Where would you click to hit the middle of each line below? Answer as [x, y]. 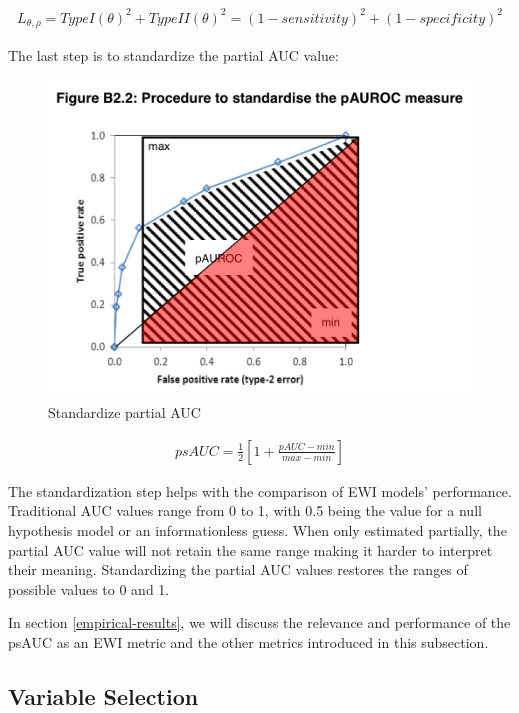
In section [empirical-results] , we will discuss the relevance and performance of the [259, 622]
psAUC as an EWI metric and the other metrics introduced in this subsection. [248, 642]
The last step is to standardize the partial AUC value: [173, 54]
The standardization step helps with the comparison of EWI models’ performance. [260, 490]
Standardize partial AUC [124, 412]
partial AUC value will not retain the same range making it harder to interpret [250, 549]
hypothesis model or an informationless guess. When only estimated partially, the [257, 530]
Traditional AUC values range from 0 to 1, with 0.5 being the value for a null [245, 510]
